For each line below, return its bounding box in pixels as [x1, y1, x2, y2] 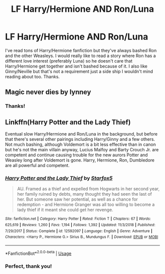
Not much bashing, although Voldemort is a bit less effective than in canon [5, 141, 156, 147]
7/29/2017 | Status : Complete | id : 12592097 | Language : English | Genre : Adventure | [5, 228, 153, 234]
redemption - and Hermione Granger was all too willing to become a [17, 202, 155, 207]
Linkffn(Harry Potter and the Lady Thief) [5, 118, 131, 126]
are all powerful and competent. [5, 163, 70, 169]
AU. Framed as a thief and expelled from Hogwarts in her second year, [17, 186, 160, 192]
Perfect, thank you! [5, 263, 53, 270]
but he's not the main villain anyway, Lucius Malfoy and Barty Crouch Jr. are [5, 147, 159, 153]
